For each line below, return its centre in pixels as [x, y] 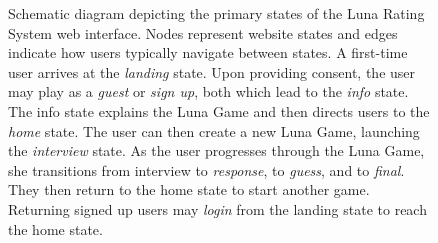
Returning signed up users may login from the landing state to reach [217, 208]
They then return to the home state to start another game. [189, 189]
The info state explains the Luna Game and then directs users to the [219, 110]
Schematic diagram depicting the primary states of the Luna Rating [216, 13]
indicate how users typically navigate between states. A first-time [208, 52]
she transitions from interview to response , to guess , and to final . [206, 169]
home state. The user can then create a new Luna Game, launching [214, 130]
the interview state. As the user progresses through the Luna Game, [216, 150]
